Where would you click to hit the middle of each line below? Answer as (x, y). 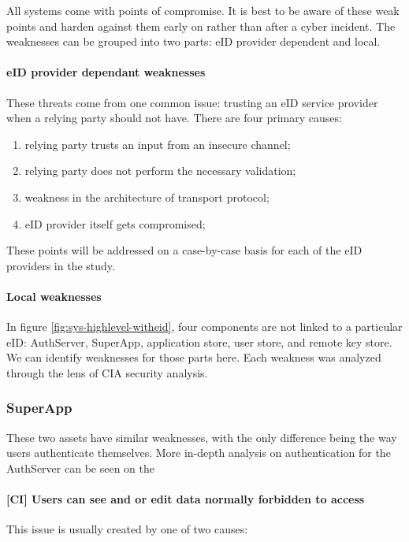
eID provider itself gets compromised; (115, 223)
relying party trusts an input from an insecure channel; (158, 144)
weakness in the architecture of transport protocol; (147, 197)
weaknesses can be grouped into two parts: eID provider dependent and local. (193, 41)
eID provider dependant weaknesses (106, 72)
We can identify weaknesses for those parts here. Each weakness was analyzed (194, 357)
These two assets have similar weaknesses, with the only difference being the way (202, 437)
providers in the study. (61, 265)
